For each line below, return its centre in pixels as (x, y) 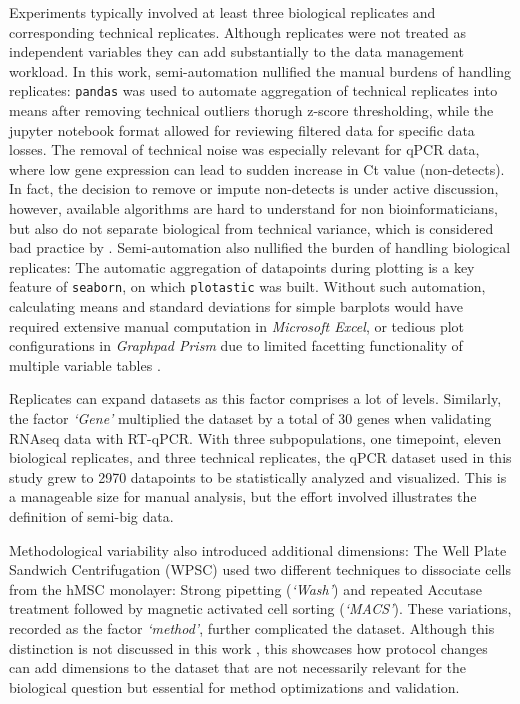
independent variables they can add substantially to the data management (236, 51)
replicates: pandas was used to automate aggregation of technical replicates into (253, 90)
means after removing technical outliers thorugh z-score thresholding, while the (251, 110)
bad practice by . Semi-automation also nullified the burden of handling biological (260, 247)
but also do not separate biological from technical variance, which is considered (251, 227)
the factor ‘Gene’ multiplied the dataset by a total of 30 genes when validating (250, 418)
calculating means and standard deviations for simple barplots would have (236, 306)
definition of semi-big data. (91, 515)
